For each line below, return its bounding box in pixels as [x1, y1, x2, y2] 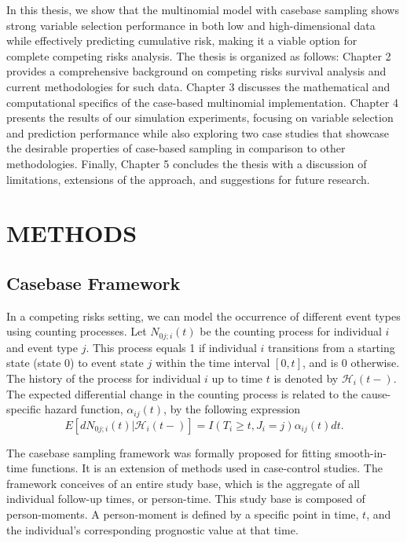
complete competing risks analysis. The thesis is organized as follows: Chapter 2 [6, 47, 391, 64]
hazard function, [44, 401, 123, 417]
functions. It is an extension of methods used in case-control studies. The [31, 460, 383, 476]
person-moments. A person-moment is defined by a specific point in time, [6, 505, 359, 522]
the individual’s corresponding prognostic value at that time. [6, 521, 299, 537]
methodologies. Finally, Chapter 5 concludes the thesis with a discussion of [6, 155, 367, 171]
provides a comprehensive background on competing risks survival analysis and [6, 63, 387, 79]
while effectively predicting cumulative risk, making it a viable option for [6, 32, 357, 49]
